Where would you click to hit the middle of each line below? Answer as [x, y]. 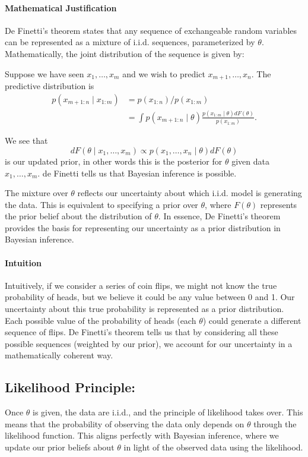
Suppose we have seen [45, 73]
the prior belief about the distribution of [78, 216]
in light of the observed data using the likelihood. [213, 447]
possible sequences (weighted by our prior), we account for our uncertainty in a [149, 343]
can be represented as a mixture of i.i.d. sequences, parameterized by [130, 42]
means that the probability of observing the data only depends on [125, 423]
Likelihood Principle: [70, 387]
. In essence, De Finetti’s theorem [219, 216]
